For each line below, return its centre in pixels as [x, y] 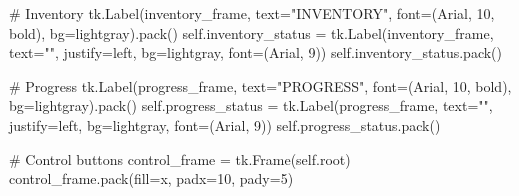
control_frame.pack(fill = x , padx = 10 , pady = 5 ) [151, 178]
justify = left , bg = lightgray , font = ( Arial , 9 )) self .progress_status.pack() [225, 124]
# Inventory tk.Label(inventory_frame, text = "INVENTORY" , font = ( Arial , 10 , [252, 13]
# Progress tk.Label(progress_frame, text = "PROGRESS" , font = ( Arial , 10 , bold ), [260, 85]
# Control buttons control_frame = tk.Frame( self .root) [180, 158]
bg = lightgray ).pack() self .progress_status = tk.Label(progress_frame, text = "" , [251, 105]
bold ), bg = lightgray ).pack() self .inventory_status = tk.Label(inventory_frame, [251, 32]
